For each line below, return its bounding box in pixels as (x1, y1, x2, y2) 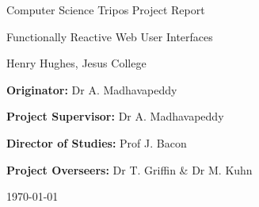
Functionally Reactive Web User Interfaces (6, 28, 213, 44)
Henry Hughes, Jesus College (6, 55, 147, 71)
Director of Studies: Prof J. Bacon (6, 134, 187, 151)
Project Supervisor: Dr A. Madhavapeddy (6, 108, 224, 125)
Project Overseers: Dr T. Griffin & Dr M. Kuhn (6, 161, 253, 178)
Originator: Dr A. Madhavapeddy (6, 81, 177, 98)
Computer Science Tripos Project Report (6, 2, 205, 17)
